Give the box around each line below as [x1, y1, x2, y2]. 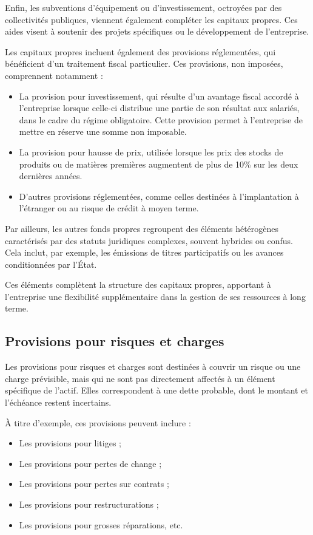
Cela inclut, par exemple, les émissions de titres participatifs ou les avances [5, 246, 284, 259]
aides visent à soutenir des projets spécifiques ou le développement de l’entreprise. [5, 25, 309, 38]
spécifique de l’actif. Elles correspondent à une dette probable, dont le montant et [5, 384, 308, 397]
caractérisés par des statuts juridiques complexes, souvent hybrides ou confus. [5, 234, 294, 247]
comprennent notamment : [5, 69, 103, 81]
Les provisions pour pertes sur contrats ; [19, 477, 169, 490]
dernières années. [19, 169, 82, 182]
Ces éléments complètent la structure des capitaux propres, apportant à [5, 278, 271, 291]
